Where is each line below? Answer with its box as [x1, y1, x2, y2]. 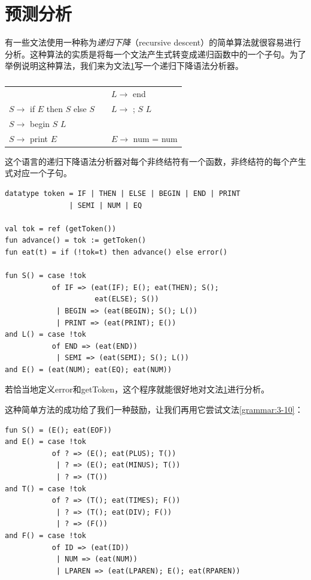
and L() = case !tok [5, 330, 87, 339]
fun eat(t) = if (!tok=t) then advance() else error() [5, 247, 228, 256]
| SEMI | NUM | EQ [69, 201, 142, 210]
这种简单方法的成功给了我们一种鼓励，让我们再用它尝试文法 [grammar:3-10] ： [5, 403, 303, 416]
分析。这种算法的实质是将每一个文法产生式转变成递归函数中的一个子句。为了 [5, 47, 306, 60]
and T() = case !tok [5, 484, 87, 493]
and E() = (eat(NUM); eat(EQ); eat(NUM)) [5, 365, 172, 374]
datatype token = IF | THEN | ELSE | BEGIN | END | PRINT [5, 189, 240, 198]
